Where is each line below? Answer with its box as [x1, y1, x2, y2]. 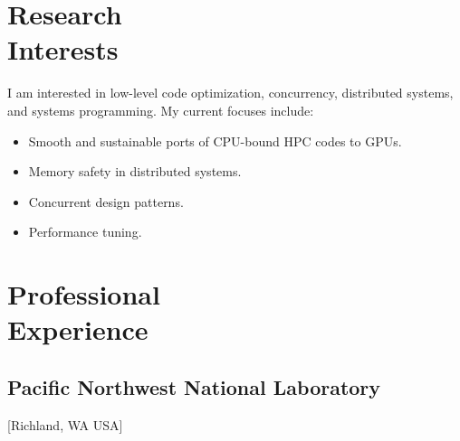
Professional [7, 276, 160, 313]
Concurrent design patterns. [28, 192, 184, 211]
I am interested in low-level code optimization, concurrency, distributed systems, [7, 83, 454, 102]
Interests [7, 31, 119, 68]
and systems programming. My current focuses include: [7, 100, 314, 119]
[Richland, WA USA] [7, 415, 123, 434]
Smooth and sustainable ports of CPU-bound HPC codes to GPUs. [28, 131, 402, 150]
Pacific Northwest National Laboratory [7, 372, 381, 400]
